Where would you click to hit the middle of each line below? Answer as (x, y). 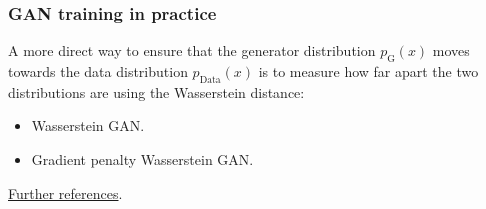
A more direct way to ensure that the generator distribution (192, 50)
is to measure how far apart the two (368, 71)
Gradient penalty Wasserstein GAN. (142, 159)
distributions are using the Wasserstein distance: (156, 91)
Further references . (65, 192)
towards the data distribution (98, 71)
